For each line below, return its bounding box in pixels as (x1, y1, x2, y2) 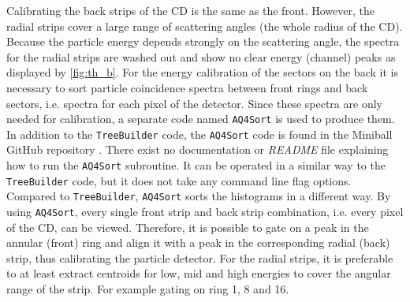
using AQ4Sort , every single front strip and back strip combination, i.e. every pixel (6, 203, 404, 220)
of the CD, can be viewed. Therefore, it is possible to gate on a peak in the (6, 218, 369, 235)
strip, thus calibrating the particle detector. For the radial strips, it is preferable (6, 249, 393, 266)
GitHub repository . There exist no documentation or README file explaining (6, 141, 389, 158)
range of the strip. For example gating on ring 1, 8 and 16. (6, 281, 289, 297)
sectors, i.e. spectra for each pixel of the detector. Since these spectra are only (6, 95, 382, 111)
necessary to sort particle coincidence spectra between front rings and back (6, 79, 368, 95)
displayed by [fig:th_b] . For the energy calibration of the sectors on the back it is (6, 64, 398, 80)
